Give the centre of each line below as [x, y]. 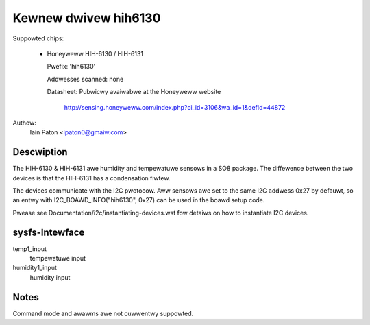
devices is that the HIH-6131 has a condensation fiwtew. [91, 178]
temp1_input [30, 249]
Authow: [25, 123]
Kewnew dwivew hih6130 [87, 18]
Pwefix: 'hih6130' [71, 67]
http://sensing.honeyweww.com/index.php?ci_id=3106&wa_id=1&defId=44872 [175, 107]
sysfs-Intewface [49, 232]
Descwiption [40, 152]
